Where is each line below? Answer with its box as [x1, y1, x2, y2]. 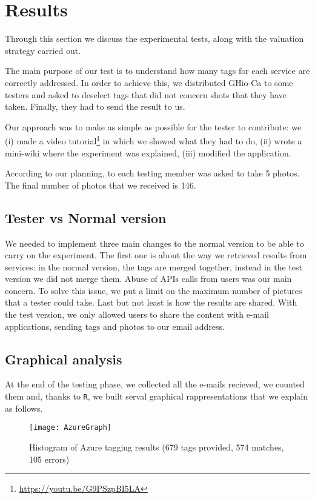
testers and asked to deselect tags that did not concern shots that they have [5, 88, 287, 101]
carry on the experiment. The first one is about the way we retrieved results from [5, 249, 307, 261]
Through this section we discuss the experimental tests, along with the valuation [5, 32, 304, 45]
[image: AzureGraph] [29, 423, 112, 432]
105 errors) [29, 452, 70, 465]
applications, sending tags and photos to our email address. [5, 320, 225, 332]
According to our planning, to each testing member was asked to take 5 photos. [5, 167, 300, 179]
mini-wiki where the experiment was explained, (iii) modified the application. [5, 146, 291, 159]
